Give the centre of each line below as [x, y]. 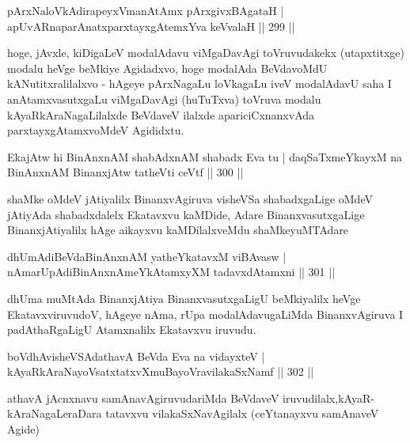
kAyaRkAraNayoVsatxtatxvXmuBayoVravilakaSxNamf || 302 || [161, 371]
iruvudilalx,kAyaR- [328, 398]
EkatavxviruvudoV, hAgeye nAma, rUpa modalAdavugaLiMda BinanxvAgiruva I [205, 314]
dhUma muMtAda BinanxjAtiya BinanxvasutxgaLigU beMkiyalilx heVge [184, 298]
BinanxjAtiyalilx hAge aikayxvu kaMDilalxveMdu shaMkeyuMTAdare [178, 230]
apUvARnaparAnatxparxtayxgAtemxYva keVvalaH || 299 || [151, 26]
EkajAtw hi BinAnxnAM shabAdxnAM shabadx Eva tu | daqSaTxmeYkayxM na [205, 156]
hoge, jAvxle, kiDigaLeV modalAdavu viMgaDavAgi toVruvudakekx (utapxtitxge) [206, 53]
